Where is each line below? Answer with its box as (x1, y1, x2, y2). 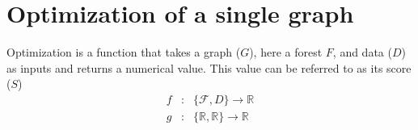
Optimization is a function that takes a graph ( (6, 44, 241, 61)
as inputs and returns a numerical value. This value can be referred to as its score (6, 59, 412, 76)
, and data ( (332, 44, 392, 61)
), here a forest (249, 44, 323, 61)
